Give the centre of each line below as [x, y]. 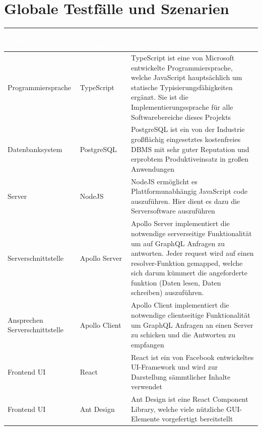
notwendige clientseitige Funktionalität [191, 314]
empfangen [148, 344]
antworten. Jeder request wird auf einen [192, 253]
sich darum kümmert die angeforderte [189, 273]
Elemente [145, 419]
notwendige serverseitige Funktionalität [191, 233]
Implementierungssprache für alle [182, 107]
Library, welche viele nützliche [178, 409]
